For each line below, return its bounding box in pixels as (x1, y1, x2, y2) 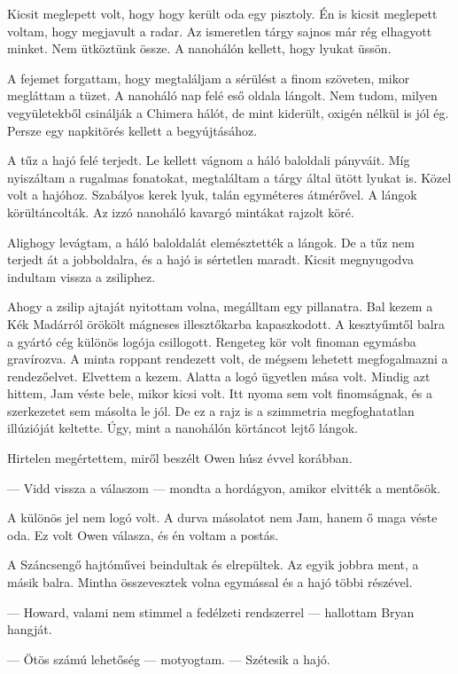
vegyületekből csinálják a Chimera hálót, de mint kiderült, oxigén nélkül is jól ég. (7, 103, 449, 121)
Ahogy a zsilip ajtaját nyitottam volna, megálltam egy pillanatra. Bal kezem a (7, 297, 433, 316)
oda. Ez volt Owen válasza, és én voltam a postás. (7, 525, 279, 544)
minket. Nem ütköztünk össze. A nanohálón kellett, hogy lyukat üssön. (7, 39, 392, 58)
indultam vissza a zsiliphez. (7, 267, 156, 286)
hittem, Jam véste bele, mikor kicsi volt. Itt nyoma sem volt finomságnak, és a (7, 384, 433, 403)
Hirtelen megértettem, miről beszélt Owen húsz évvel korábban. (7, 449, 353, 467)
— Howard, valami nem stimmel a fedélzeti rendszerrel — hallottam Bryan (7, 602, 415, 621)
